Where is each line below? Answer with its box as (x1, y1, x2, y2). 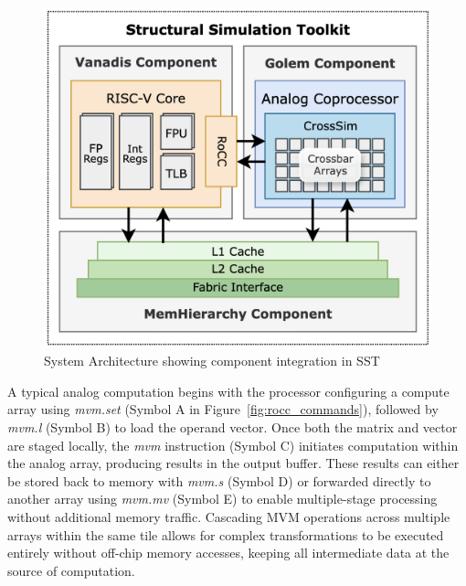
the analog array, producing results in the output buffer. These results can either (7, 453, 460, 473)
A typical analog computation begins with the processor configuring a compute (7, 381, 450, 400)
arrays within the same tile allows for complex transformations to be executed (7, 525, 444, 544)
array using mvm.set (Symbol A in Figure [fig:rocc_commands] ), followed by (7, 400, 439, 419)
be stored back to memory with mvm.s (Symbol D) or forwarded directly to (7, 471, 431, 490)
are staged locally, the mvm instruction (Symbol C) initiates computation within (7, 435, 459, 454)
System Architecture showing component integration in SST (44, 351, 380, 370)
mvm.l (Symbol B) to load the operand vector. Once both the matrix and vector (7, 418, 458, 437)
